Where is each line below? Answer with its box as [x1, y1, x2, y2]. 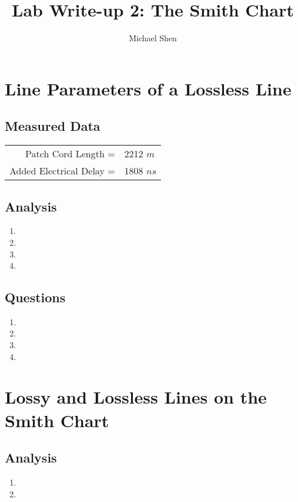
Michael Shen [129, 32, 177, 44]
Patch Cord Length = [25, 147, 115, 161]
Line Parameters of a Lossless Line [5, 76, 292, 100]
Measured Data [5, 117, 101, 135]
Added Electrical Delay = [9, 164, 115, 178]
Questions [5, 288, 66, 306]
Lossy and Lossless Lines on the [5, 385, 267, 409]
